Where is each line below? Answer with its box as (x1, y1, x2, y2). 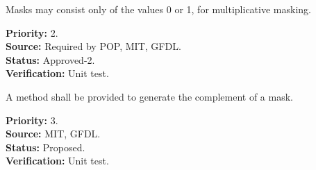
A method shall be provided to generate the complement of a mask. (6, 89, 293, 103)
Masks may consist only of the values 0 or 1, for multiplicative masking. (6, 2, 311, 16)
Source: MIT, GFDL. (6, 126, 101, 141)
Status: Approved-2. (6, 52, 95, 67)
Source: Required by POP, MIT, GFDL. (6, 39, 181, 53)
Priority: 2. (6, 25, 58, 40)
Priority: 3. (6, 112, 58, 127)
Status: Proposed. (6, 139, 85, 154)
